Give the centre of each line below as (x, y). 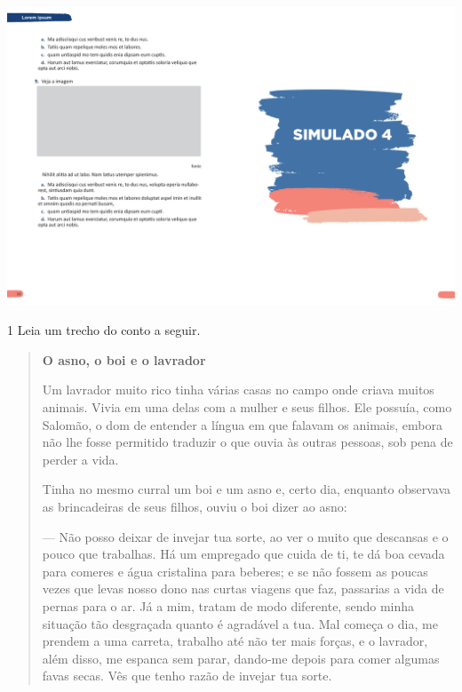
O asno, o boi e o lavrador (124, 359)
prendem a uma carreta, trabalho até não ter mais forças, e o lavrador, (235, 641)
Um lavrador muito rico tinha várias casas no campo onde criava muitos (238, 390)
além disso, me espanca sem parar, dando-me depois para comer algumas (241, 658)
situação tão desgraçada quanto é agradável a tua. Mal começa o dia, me (240, 623)
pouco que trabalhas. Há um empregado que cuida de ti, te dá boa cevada (243, 554)
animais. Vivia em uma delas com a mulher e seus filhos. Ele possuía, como (247, 407)
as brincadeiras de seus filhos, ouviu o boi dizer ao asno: (195, 507)
